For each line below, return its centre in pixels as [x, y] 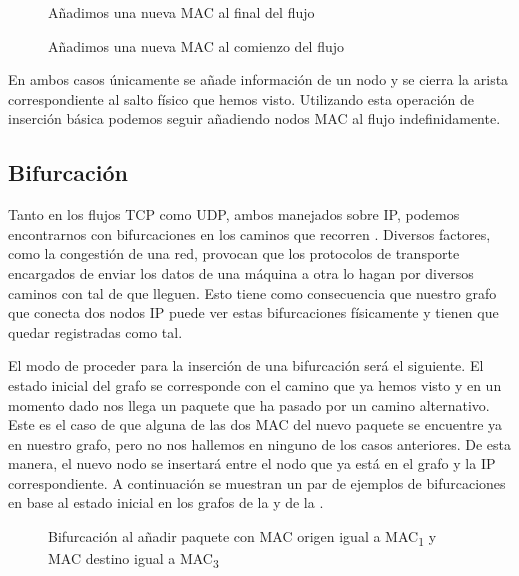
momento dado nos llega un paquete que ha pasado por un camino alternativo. [249, 404]
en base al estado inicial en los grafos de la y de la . [166, 502]
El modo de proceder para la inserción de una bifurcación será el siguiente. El [246, 365]
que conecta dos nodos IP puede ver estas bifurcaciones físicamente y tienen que [253, 312]
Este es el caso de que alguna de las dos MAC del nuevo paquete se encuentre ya [255, 424]
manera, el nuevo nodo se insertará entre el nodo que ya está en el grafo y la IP [252, 463]
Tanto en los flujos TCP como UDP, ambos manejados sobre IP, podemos [234, 214]
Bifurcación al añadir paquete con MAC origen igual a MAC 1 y [242, 537]
